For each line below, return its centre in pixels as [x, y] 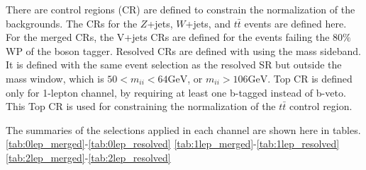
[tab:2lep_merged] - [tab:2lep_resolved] [88, 157]
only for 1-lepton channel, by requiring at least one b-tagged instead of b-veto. [176, 92]
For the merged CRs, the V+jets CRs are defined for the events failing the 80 [174, 37]
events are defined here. [295, 23]
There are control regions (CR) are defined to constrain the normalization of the [181, 9]
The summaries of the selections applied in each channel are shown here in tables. [183, 129]
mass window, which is [55, 78]
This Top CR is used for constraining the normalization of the [141, 106]
